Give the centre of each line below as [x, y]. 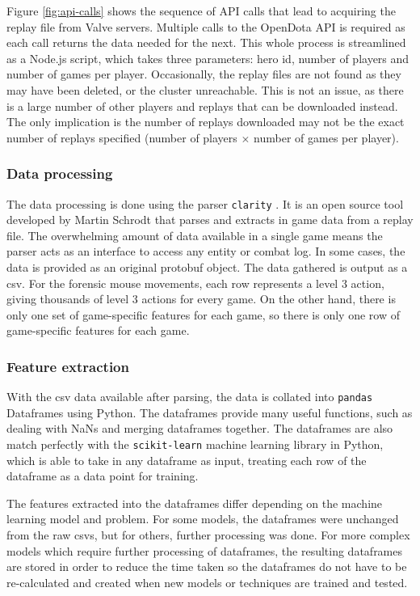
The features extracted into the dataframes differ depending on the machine [195, 503]
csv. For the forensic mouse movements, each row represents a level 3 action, [195, 283]
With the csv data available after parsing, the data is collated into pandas [190, 397]
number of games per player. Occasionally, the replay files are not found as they [204, 74]
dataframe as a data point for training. [103, 476]
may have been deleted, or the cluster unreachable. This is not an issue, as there [205, 89]
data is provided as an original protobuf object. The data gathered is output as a [207, 267]
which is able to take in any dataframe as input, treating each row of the [187, 460]
